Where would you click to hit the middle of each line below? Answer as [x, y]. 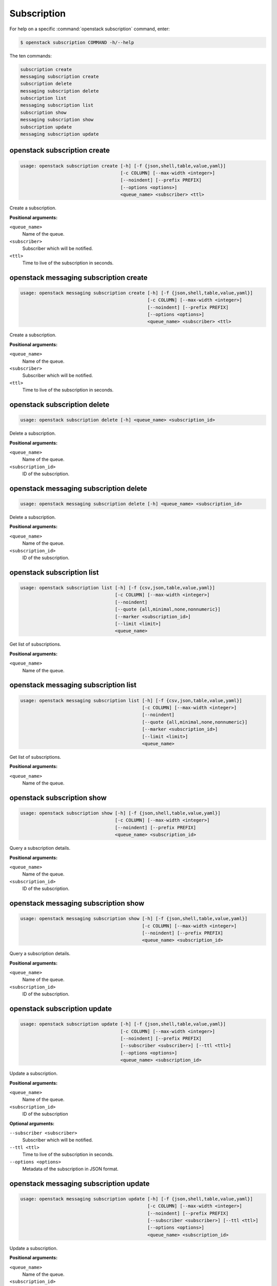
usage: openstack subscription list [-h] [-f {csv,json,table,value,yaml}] [118, 588]
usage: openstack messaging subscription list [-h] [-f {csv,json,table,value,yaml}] [131, 700]
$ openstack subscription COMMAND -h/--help [77, 42]
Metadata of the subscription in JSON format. [71, 1169]
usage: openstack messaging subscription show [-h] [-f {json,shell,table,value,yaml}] [134, 919]
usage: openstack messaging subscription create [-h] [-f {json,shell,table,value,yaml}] [137, 293]
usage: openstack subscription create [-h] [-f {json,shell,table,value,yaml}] [123, 166]
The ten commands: [31, 56]
